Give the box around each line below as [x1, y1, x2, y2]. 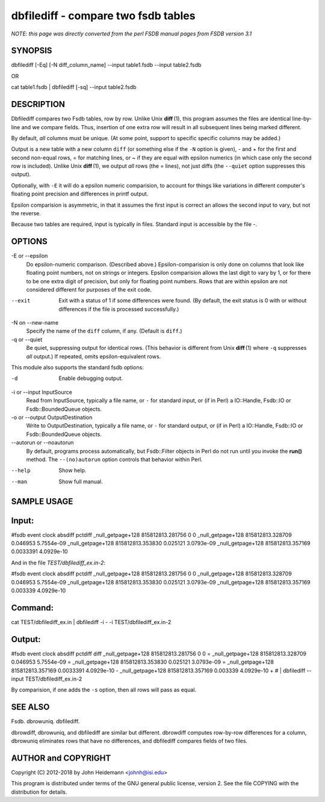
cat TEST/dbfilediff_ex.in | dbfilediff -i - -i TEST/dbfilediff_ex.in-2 [11, 618, 172, 625]
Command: [11, 602, 54, 613]
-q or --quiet [11, 335, 43, 343]
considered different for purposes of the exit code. [26, 286, 152, 293]
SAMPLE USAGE [11, 496, 73, 506]
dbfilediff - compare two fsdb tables [11, 9, 196, 22]
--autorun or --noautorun [11, 439, 74, 446]
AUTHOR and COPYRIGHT [11, 753, 111, 763]
